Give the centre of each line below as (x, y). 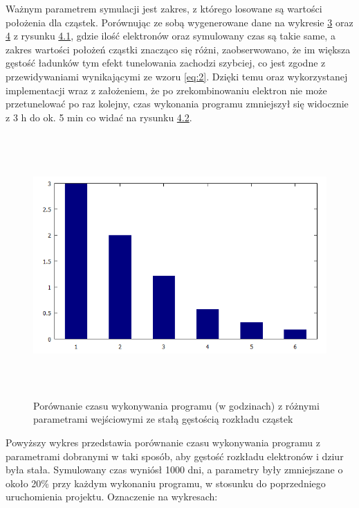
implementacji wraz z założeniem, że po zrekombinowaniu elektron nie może (166, 90)
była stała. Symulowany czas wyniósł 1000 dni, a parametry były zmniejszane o (174, 470)
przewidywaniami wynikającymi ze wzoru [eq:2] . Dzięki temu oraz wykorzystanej (177, 76)
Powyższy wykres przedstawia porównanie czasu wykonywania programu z (163, 443)
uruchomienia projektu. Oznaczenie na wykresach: (112, 497)
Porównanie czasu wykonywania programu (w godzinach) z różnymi (176, 405)
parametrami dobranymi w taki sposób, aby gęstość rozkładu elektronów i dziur (175, 456)
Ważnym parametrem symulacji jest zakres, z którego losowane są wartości (164, 8)
